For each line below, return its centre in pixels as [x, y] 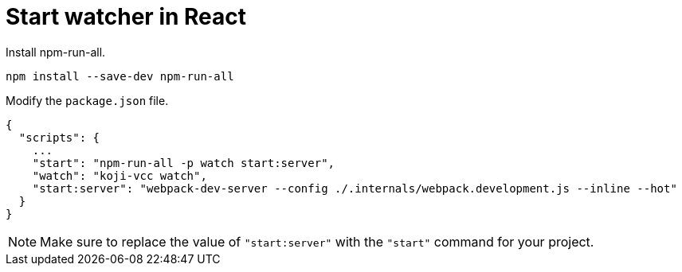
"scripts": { [59, 137]
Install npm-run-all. [56, 52]
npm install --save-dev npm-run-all [120, 76]
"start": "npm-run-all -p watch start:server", [184, 163]
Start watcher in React [126, 17]
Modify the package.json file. [87, 100]
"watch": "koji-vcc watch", [120, 175]
